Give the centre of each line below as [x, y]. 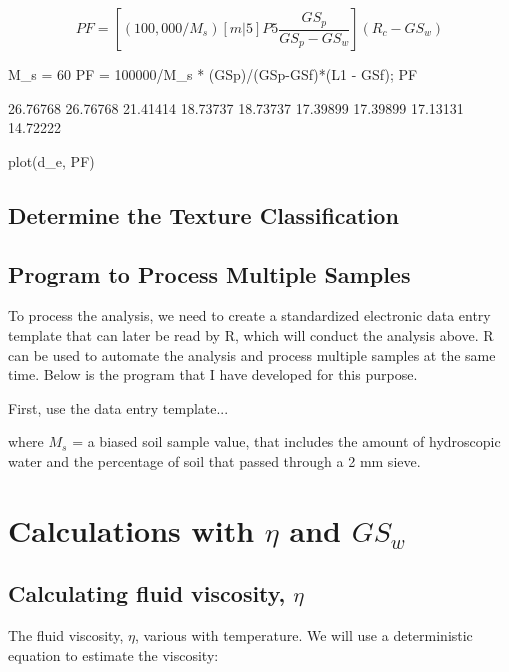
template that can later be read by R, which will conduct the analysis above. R [251, 334]
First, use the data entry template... [118, 407]
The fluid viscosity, [66, 635]
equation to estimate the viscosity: [113, 654]
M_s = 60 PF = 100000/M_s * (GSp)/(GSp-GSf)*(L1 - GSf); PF [213, 74]
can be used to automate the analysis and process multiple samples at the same [252, 354]
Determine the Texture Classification [203, 214]
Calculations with [131, 529]
